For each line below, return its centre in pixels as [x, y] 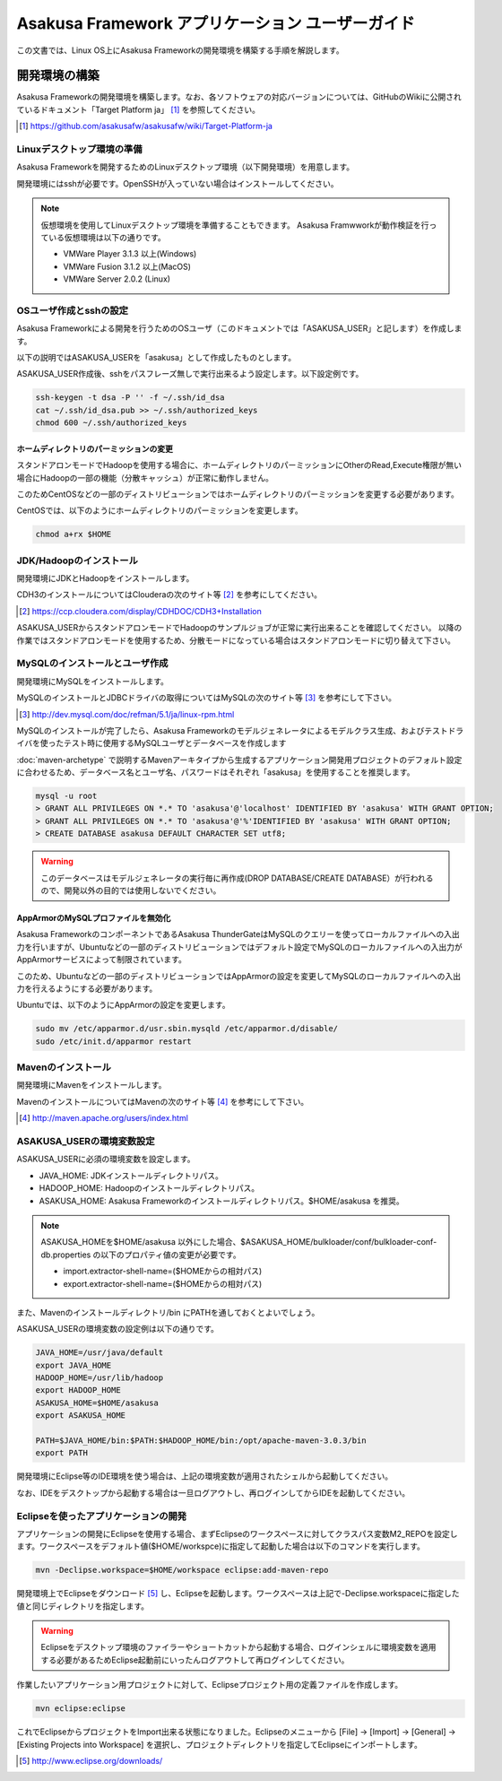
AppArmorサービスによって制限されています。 [102, 960]
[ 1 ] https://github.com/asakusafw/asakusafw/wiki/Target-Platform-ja [146, 126]
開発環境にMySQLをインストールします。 [93, 681]
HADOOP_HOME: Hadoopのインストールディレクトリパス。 [149, 1188]
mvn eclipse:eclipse [80, 1709]
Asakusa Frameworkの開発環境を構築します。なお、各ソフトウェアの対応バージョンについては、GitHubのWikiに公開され [239, 97]
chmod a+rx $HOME [74, 534]
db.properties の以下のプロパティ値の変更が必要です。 [141, 1255]
